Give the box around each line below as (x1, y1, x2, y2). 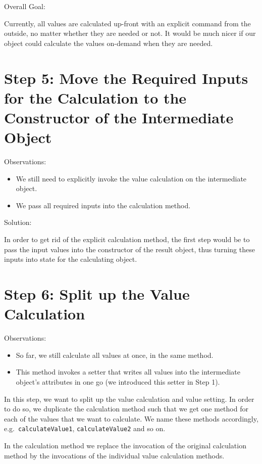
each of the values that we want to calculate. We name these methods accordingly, (4, 413, 258, 424)
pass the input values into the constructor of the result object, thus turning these (4, 244, 255, 254)
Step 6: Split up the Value (4, 284, 190, 304)
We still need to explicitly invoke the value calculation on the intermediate (16, 173, 247, 183)
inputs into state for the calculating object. (4, 254, 137, 264)
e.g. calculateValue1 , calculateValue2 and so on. (4, 423, 166, 434)
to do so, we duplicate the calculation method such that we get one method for (4, 403, 248, 414)
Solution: (4, 217, 32, 227)
